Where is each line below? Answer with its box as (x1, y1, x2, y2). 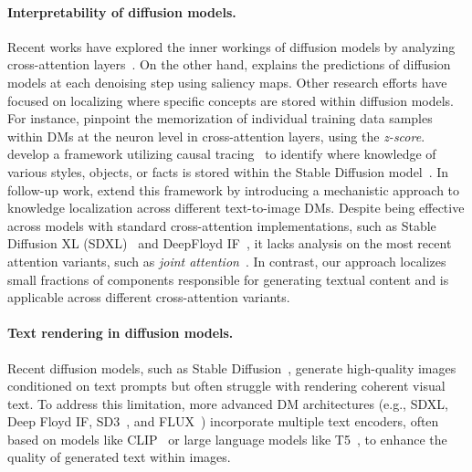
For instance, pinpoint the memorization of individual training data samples (7, 109, 433, 128)
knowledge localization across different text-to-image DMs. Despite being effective (7, 198, 465, 217)
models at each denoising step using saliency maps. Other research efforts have (7, 72, 447, 91)
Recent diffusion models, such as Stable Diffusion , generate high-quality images (7, 358, 456, 377)
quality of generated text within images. (7, 447, 231, 467)
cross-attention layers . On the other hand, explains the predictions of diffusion (7, 55, 451, 74)
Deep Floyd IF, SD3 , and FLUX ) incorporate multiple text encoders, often (7, 412, 439, 431)
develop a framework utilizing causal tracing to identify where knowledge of (7, 144, 436, 163)
